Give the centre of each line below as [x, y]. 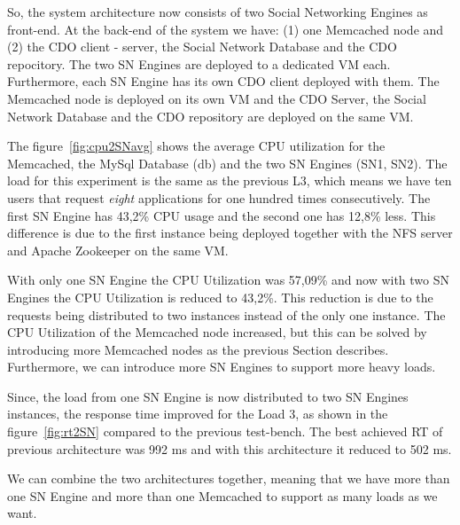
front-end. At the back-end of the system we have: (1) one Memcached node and [226, 29]
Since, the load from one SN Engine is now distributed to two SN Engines [208, 396]
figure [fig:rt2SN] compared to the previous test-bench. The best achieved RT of [225, 431]
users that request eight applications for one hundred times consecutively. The [219, 197]
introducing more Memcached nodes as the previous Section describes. [198, 349]
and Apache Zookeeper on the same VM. [118, 250]
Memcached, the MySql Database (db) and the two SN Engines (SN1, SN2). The [227, 163]
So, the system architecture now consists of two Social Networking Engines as [218, 12]
